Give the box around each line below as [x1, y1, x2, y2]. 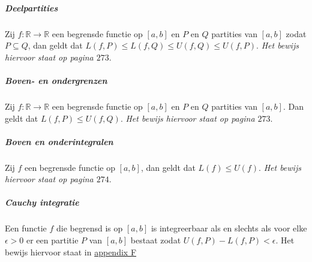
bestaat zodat [130, 234, 181, 246]
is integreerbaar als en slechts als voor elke [151, 222, 307, 234]
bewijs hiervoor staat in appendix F [5, 245, 137, 258]
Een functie [5, 222, 47, 234]
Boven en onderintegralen [5, 135, 113, 147]
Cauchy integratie [5, 196, 79, 209]
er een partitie [26, 234, 79, 246]
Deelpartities [5, 1, 58, 14]
